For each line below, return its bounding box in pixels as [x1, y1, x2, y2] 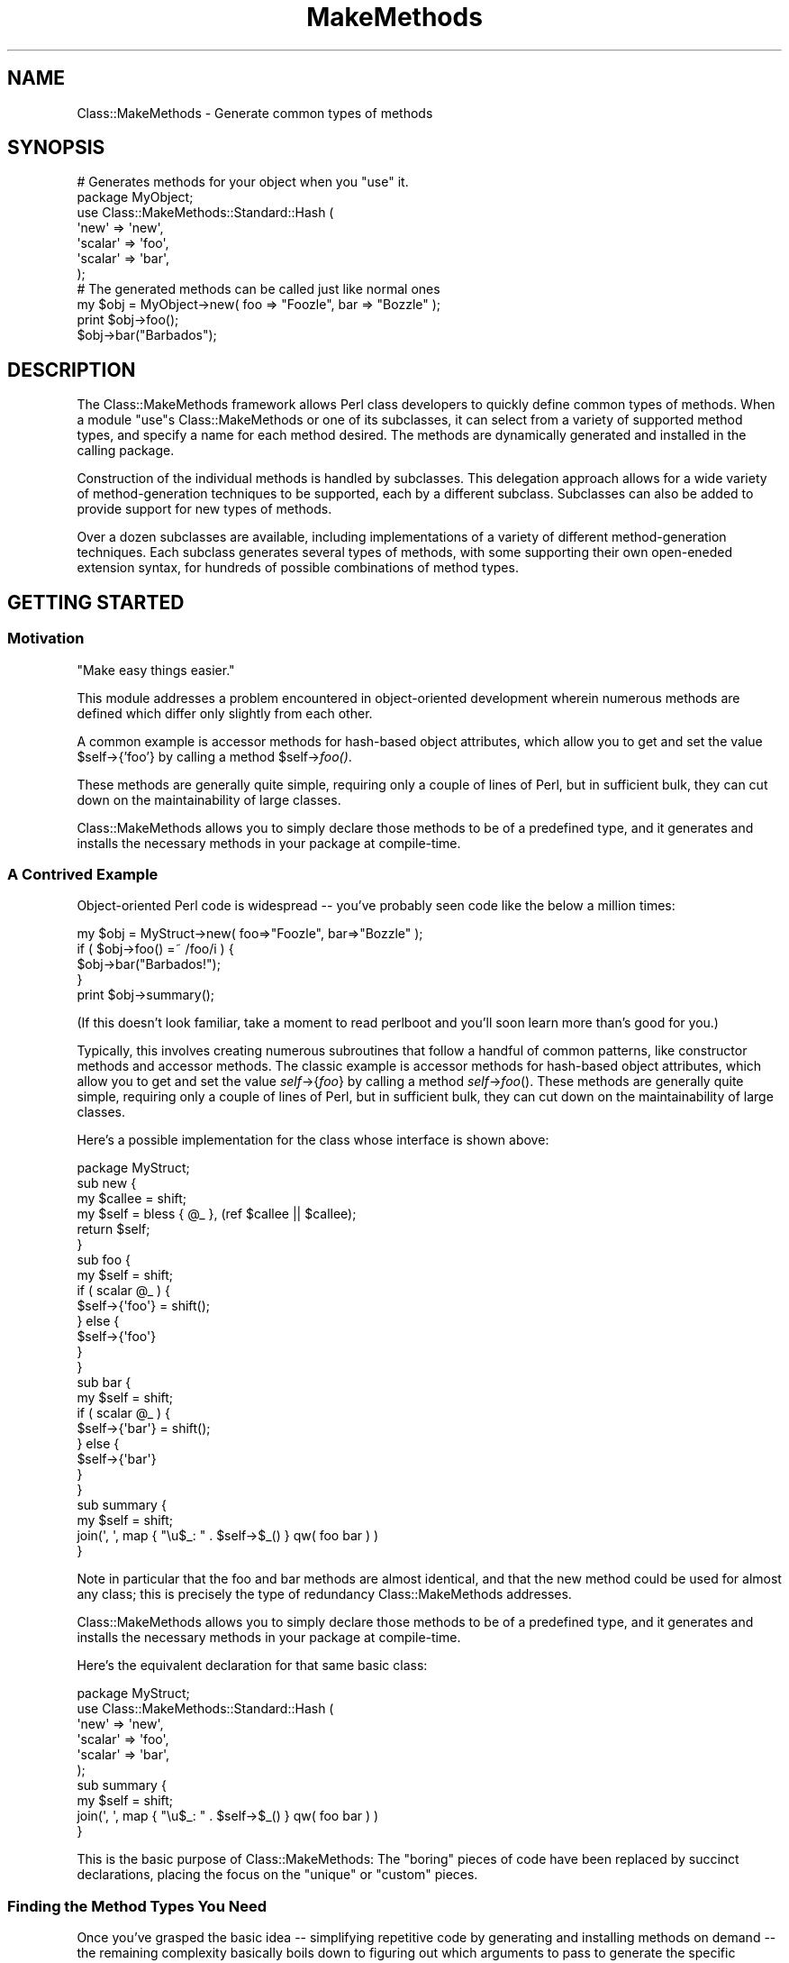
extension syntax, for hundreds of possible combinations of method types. [77, 560, 519, 576]
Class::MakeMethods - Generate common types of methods [77, 105, 433, 121]
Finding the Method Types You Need [7, 1896, 267, 1915]
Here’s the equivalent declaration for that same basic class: [77, 1657, 428, 1674]
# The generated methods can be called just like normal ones [77, 281, 440, 297]
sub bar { [77, 1374, 131, 1391]
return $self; [77, 1221, 150, 1237]
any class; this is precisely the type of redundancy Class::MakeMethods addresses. [77, 1586, 572, 1602]
